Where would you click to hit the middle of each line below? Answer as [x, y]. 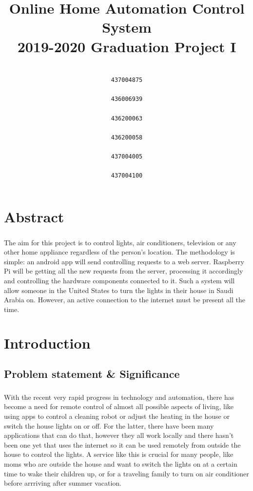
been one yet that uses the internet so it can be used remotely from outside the [122, 444]
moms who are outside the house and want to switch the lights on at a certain [121, 464]
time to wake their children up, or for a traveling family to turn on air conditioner [126, 473]
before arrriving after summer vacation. [63, 483]
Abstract [34, 216]
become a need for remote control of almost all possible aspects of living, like [119, 406]
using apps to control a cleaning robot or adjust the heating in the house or [117, 416]
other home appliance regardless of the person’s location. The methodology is [119, 252]
